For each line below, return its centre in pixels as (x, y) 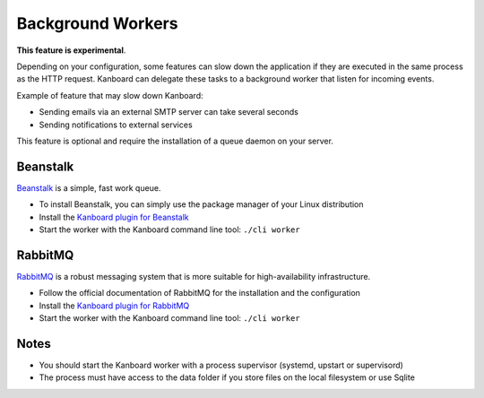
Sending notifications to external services (116, 125)
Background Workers (97, 23)
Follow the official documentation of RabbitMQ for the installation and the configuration (199, 293)
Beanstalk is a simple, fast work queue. (89, 187)
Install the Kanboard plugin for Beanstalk (114, 217)
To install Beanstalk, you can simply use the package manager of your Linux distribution (201, 204)
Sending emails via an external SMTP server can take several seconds (169, 112)
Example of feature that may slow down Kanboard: (110, 95)
